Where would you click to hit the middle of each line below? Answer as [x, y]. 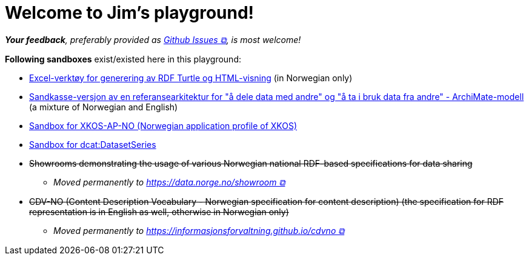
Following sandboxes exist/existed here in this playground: [123, 59]
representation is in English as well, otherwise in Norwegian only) [159, 212]
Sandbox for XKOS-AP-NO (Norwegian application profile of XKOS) [163, 125]
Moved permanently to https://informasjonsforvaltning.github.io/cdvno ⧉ [199, 230]
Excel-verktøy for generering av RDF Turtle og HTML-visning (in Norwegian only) [191, 78]
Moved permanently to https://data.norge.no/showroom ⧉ [169, 182]
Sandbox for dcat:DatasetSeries [93, 144]
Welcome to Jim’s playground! [130, 13]
